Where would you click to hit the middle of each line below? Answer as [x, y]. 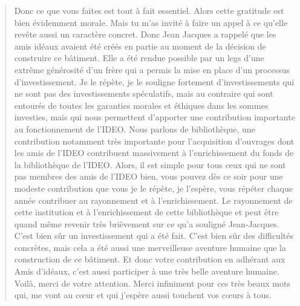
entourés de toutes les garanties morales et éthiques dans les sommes [141, 105]
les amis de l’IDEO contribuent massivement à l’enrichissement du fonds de [154, 153]
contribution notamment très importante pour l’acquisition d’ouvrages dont [154, 141]
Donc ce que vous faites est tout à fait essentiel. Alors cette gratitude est [149, 10]
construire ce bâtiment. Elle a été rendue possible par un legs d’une [139, 58]
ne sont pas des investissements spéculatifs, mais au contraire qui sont [144, 93]
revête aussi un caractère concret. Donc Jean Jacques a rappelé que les [145, 34]
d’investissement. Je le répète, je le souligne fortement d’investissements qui [154, 81]
